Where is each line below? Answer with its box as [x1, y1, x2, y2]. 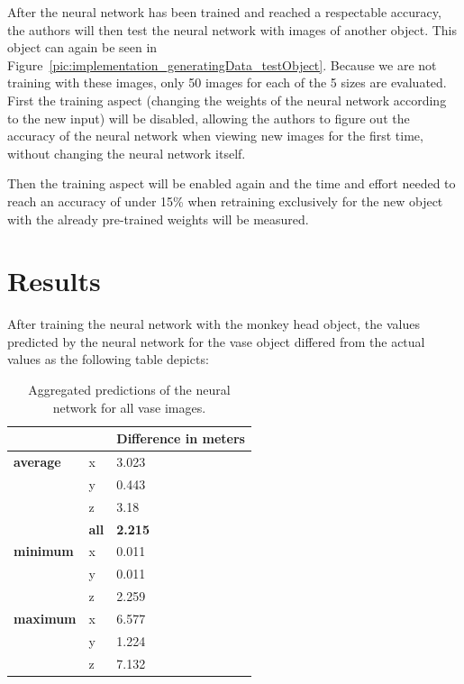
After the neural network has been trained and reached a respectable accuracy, [7, 3, 441, 21]
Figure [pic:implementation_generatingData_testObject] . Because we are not [7, 55, 437, 74]
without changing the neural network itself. [7, 143, 246, 162]
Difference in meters [116, 429, 245, 448]
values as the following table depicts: [7, 350, 209, 369]
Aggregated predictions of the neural [28, 380, 231, 399]
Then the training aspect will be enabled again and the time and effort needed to [7, 174, 456, 193]
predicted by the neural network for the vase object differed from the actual [7, 332, 425, 351]
